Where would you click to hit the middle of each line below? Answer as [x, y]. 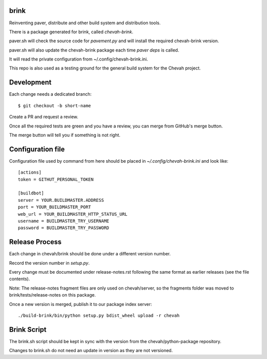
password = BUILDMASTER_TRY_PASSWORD [64, 228]
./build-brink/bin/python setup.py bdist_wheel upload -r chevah [99, 316]
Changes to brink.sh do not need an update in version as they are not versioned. [91, 351]
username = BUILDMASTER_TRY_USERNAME [64, 221]
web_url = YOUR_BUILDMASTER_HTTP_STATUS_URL [73, 214]
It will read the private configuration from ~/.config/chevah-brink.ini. [79, 59]
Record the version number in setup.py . [49, 263]
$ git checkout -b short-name [55, 106]
